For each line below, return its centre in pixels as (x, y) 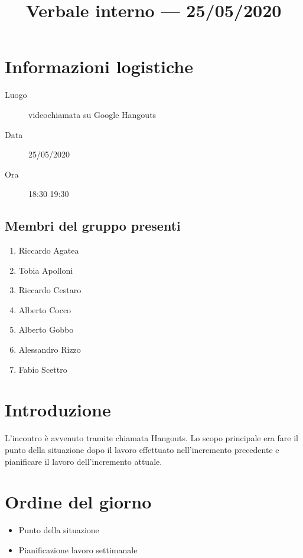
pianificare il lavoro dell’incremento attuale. (84, 461)
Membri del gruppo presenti (93, 226)
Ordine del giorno (78, 502)
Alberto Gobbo (46, 329)
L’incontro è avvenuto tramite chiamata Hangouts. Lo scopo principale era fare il (151, 438)
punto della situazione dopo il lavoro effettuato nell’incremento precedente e (142, 449)
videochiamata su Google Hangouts (92, 114)
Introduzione (58, 410)
